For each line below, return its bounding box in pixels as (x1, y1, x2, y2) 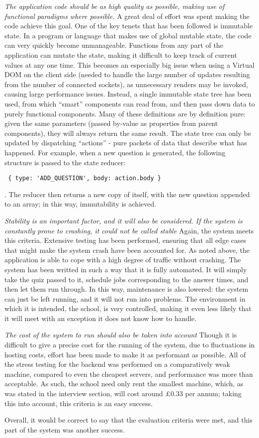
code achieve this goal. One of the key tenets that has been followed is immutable (4, 20, 253, 31)
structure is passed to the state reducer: (4, 157, 126, 167)
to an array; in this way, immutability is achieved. (4, 199, 157, 209)
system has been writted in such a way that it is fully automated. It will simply (4, 264, 247, 274)
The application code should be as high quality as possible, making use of (4, 1, 225, 11)
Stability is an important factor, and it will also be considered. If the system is (4, 215, 243, 225)
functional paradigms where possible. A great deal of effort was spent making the (4, 10, 250, 21)
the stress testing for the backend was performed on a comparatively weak (4, 359, 230, 369)
